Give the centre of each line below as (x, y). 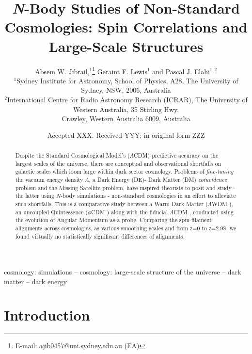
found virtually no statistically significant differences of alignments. (100, 236)
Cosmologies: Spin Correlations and (126, 27)
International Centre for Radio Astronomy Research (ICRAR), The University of (127, 99)
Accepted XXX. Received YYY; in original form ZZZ (126, 135)
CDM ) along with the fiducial (130, 212)
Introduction (47, 314)
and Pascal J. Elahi (181, 71)
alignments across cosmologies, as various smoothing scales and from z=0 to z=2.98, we (126, 228)
